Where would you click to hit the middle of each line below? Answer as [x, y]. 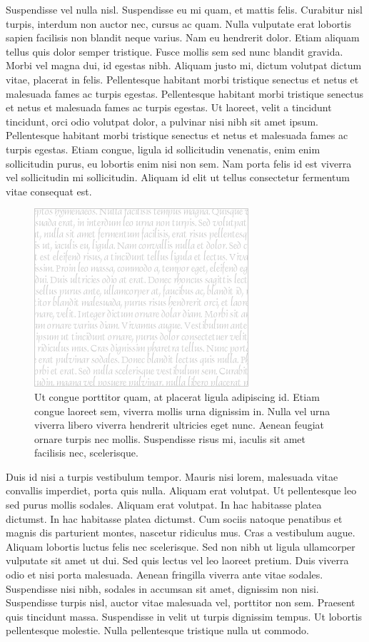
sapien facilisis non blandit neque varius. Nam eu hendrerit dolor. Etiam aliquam [183, 37]
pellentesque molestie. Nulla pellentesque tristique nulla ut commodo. [158, 630]
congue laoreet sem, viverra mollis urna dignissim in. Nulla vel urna [182, 411]
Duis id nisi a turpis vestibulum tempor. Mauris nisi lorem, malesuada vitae [172, 476]
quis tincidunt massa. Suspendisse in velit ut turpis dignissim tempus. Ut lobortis [184, 616]
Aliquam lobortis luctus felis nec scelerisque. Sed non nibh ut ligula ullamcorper [181, 546]
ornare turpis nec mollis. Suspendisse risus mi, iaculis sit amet [170, 438]
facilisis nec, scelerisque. [86, 453]
